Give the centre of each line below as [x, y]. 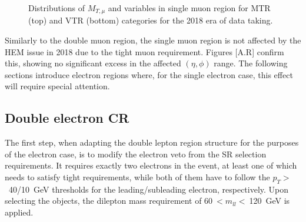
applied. [19, 212]
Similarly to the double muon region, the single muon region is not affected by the [153, 40]
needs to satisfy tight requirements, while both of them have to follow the [137, 177]
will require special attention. [57, 86]
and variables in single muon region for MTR [189, 8]
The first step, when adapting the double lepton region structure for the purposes [152, 142]
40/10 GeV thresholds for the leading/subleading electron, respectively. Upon [149, 189]
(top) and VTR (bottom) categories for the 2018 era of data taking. [151, 20]
